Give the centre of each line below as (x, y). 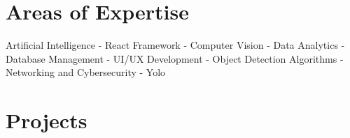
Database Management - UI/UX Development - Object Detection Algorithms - (175, 58)
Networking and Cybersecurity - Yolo (86, 72)
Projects (47, 120)
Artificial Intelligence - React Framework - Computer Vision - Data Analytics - (175, 45)
